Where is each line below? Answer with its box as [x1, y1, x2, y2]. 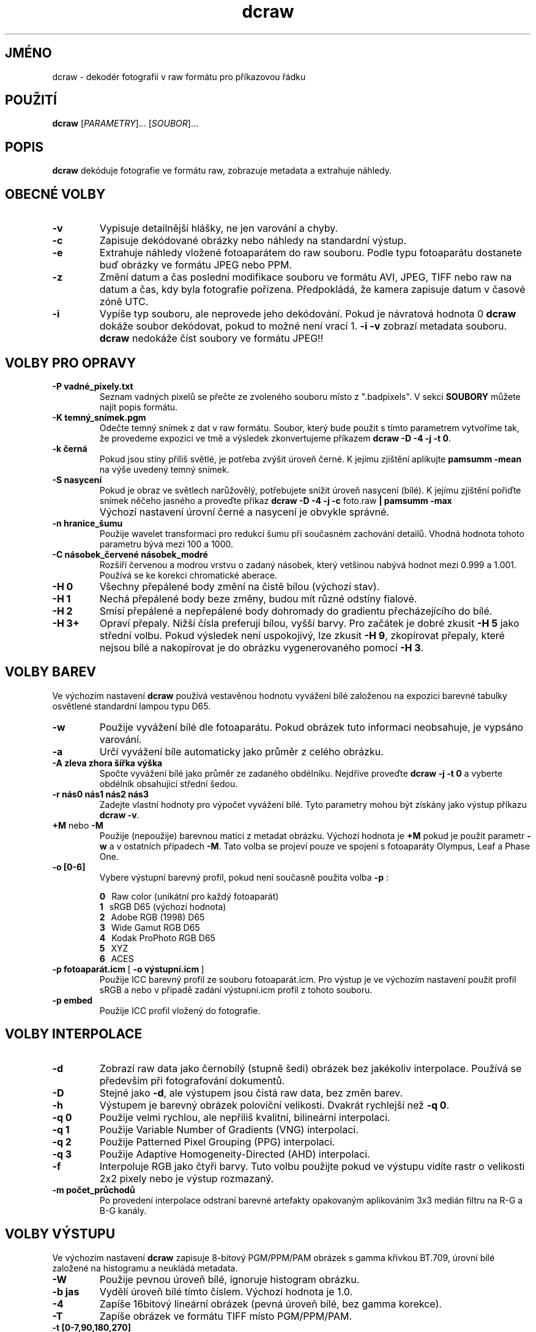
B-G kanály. [99, 1205, 147, 1216]
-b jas [52, 1285, 80, 1298]
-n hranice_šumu [52, 517, 123, 528]
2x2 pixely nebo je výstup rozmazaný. [99, 1172, 274, 1185]
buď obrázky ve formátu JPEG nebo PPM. [99, 259, 292, 272]
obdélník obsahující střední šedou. [99, 778, 238, 789]
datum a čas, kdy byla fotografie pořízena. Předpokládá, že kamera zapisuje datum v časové [99, 283, 526, 296]
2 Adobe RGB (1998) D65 [99, 911, 205, 922]
